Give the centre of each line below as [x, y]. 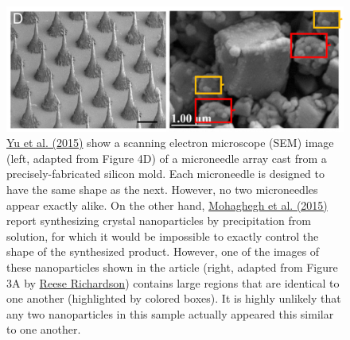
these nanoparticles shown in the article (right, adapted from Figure [172, 267]
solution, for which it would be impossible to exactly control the [163, 236]
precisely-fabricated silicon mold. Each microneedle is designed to [165, 174]
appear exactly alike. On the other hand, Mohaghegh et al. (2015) [167, 205]
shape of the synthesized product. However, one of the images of [163, 251]
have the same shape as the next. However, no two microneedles [162, 189]
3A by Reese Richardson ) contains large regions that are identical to [173, 282]
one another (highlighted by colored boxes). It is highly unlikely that [174, 298]
